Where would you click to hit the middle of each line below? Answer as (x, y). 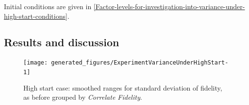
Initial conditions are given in (48, 6)
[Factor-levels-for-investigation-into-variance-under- (169, 6)
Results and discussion (62, 42)
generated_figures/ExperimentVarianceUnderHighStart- (140, 63)
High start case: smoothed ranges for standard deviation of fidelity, (123, 87)
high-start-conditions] (36, 16)
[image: (36, 63)
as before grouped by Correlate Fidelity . (83, 97)
